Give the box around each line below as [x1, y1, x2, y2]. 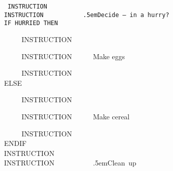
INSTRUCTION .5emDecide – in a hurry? [4, 11, 169, 19]
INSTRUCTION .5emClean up [4, 157, 136, 168]
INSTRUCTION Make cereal [21, 111, 130, 121]
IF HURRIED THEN [4, 20, 58, 27]
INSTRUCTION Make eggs [21, 51, 125, 61]
